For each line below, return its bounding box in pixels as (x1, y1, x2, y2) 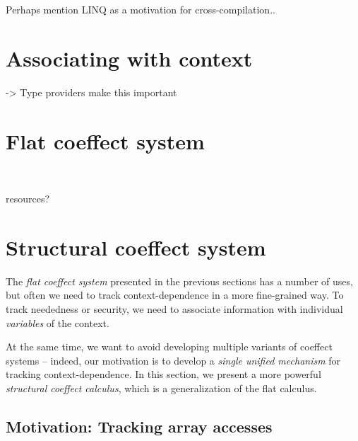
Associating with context (6, 43, 253, 72)
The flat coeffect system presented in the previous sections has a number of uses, (6, 273, 353, 288)
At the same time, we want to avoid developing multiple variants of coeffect (6, 339, 333, 354)
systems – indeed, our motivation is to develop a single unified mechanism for (6, 353, 341, 367)
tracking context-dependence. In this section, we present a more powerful (6, 367, 321, 382)
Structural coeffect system (6, 232, 266, 261)
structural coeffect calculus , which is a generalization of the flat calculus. (6, 380, 317, 395)
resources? (6, 191, 50, 206)
